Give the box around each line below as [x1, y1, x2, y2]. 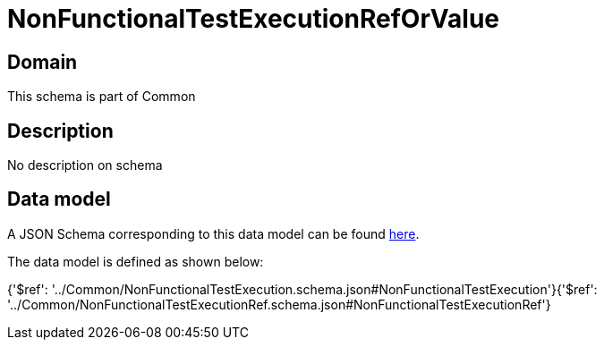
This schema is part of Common [7, 89, 196, 105]
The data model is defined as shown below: [7, 253, 264, 269]
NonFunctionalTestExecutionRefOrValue [7, 4, 500, 34]
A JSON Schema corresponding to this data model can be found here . [7, 225, 420, 241]
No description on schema [7, 157, 163, 173]
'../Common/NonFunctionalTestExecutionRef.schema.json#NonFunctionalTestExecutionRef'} [7, 296, 551, 312]
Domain [7, 50, 78, 73]
